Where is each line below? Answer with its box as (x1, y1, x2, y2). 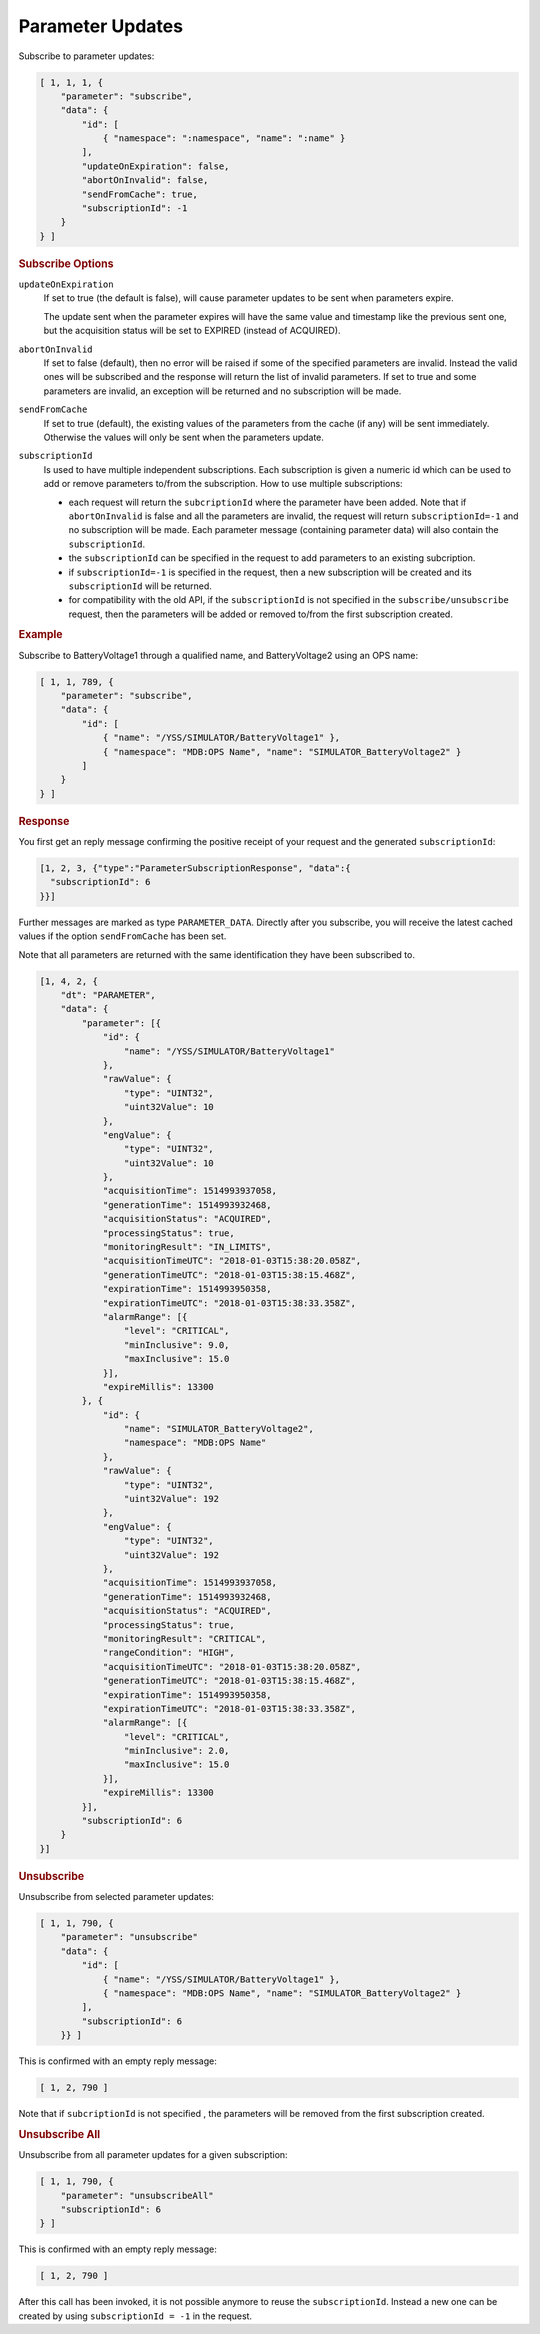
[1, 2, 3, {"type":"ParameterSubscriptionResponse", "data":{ (39, 863, 351, 874)
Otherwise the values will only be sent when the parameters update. (43, 431, 325, 443)
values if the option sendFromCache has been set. (18, 930, 227, 942)
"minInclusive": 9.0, (123, 1339, 230, 1350)
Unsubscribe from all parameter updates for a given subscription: (18, 2149, 289, 2161)
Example (18, 628, 64, 642)
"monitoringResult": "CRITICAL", (102, 1633, 267, 1644)
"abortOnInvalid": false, (81, 175, 209, 186)
